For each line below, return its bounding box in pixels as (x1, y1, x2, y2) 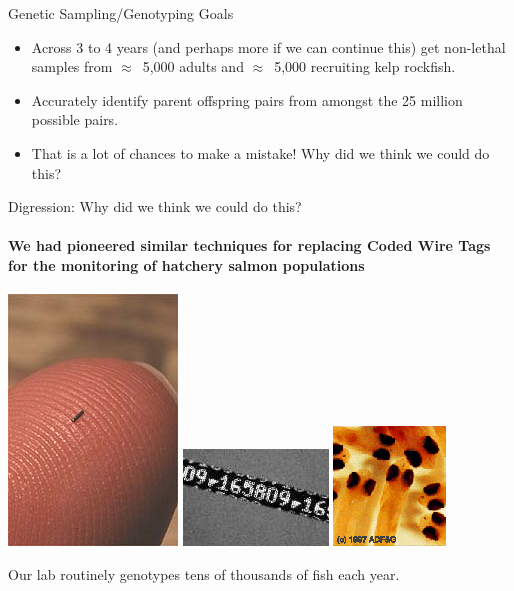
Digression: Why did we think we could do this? (8, 196, 302, 217)
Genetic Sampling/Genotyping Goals (8, 3, 234, 23)
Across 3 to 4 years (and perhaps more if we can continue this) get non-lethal (31, 36, 506, 57)
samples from (31, 56, 113, 77)
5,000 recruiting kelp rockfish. (274, 56, 456, 77)
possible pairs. (31, 109, 119, 130)
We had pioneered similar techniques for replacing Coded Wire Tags (8, 235, 491, 256)
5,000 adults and (142, 56, 244, 77)
